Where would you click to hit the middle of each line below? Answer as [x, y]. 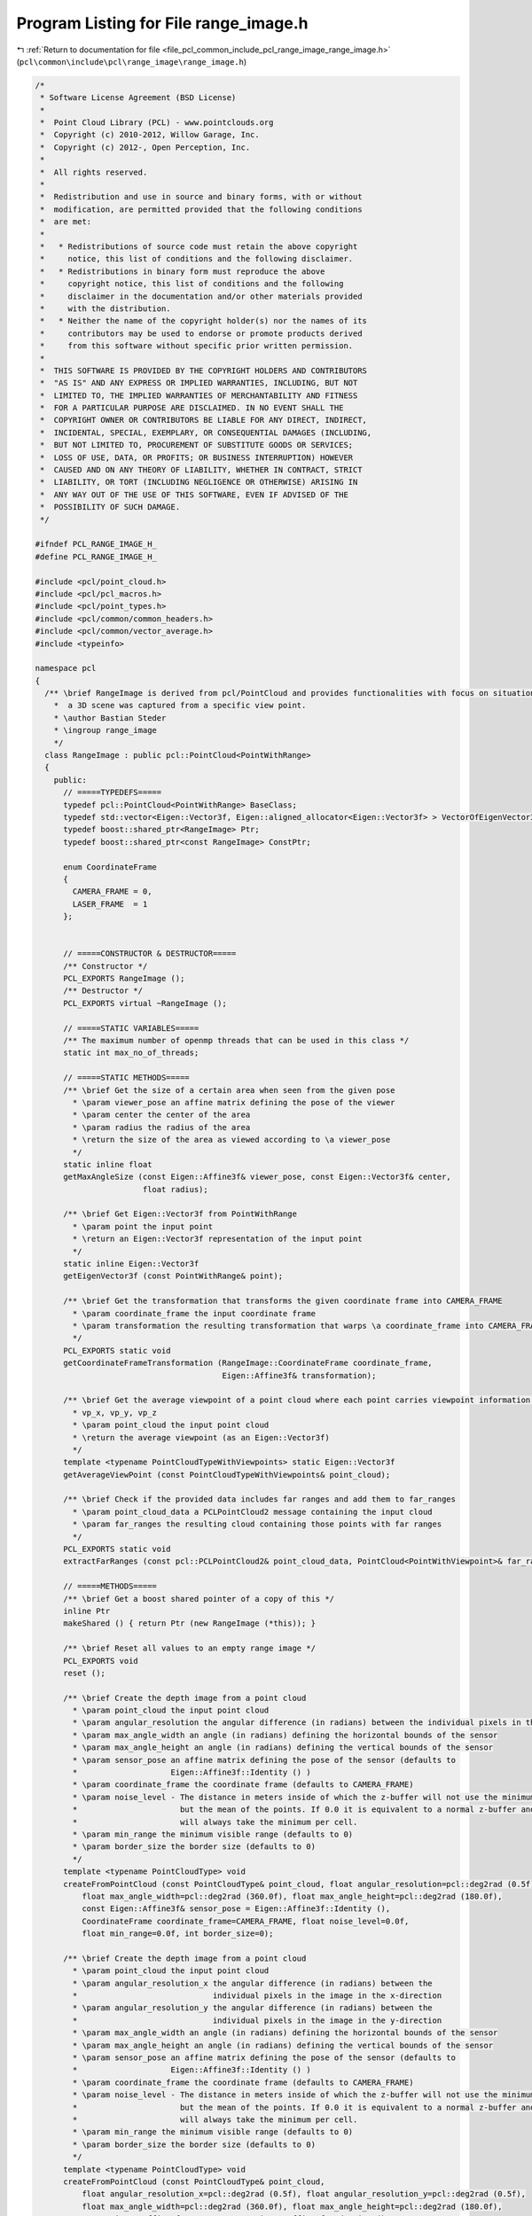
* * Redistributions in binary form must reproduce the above [183, 271]
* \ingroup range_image [105, 730]
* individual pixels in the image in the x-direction [257, 1996]
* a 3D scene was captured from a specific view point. [180, 706]
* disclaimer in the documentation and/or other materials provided [201, 296]
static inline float [108, 1164]
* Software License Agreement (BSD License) [138, 98]
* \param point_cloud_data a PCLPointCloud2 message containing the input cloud [253, 1512]
